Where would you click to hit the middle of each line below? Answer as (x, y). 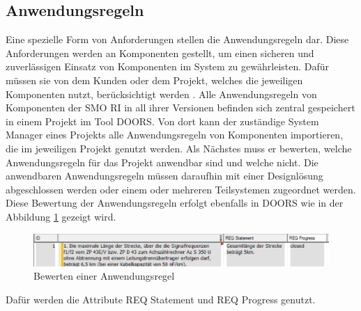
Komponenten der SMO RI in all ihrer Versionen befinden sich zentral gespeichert (180, 107)
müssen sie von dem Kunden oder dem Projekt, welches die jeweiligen (154, 80)
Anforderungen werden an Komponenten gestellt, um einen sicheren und (160, 53)
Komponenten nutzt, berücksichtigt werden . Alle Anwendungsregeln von (161, 94)
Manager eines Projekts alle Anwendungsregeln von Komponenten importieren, (175, 135)
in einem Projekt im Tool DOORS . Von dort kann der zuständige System (162, 121)
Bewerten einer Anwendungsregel (104, 276)
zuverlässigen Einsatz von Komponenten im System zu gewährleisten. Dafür (168, 66)
